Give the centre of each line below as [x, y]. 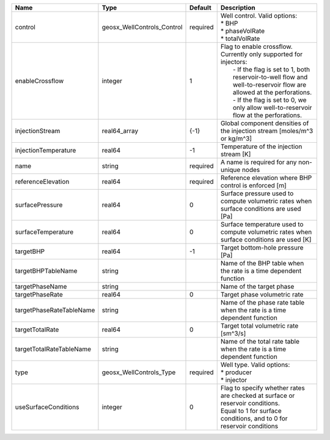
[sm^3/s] [233, 334]
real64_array [120, 131]
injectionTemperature [46, 150]
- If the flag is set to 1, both [271, 69]
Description [238, 8]
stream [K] [236, 154]
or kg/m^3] [236, 139]
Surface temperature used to [262, 224]
